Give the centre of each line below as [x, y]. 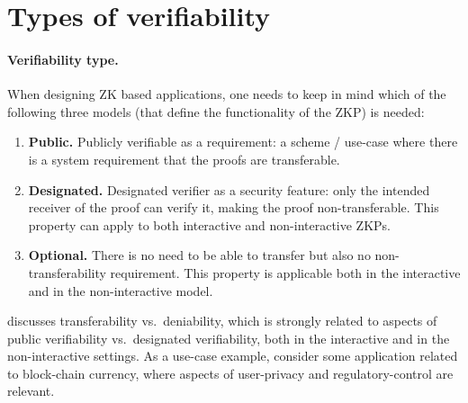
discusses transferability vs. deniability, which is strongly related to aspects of [222, 321]
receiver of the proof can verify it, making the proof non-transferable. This [234, 207]
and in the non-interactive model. [121, 290]
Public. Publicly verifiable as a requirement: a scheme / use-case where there [243, 142]
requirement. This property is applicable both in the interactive [285, 272]
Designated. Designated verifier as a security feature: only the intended [229, 189]
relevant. [31, 391]
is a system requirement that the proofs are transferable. [184, 159]
